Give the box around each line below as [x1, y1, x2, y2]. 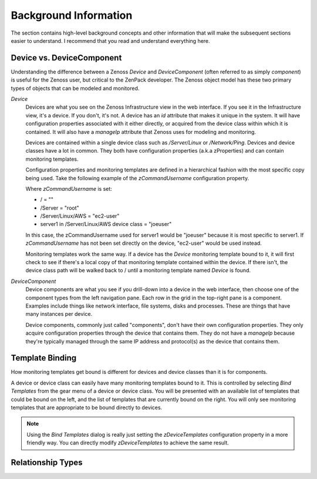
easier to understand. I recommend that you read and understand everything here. [11, 37, 211, 44]
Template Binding [11, 353, 77, 363]
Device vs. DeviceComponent [11, 53, 122, 63]
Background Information [11, 9, 133, 22]
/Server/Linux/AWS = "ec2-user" [40, 212, 120, 220]
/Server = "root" [40, 204, 79, 211]
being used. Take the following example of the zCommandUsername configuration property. [25, 174, 249, 181]
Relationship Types [11, 458, 83, 468]
